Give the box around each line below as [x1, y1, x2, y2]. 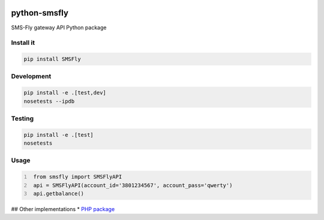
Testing [11, 114, 34, 123]
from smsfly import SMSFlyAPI [33, 173, 122, 181]
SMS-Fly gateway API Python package [11, 24, 107, 31]
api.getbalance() [33, 190, 84, 197]
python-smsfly [11, 8, 69, 18]
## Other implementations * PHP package [11, 206, 115, 213]
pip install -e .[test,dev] [23, 90, 106, 96]
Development [11, 72, 52, 81]
